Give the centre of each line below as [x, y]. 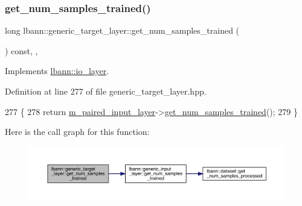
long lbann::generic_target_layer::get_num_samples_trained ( [122, 30]
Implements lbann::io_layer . [57, 71]
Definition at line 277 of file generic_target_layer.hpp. [106, 91]
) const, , [21, 50]
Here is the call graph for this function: [77, 132]
